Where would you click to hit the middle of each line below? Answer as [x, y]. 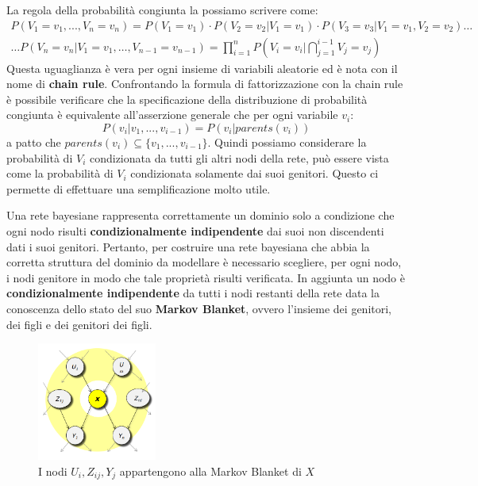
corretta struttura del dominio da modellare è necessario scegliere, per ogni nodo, [204, 262]
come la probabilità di [60, 173]
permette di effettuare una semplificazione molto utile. [139, 188]
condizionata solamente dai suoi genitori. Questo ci [254, 173]
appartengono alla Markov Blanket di [210, 471]
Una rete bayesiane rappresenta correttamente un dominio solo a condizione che [200, 215]
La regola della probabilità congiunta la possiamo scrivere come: [162, 10]
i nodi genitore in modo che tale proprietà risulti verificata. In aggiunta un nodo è [206, 277]
